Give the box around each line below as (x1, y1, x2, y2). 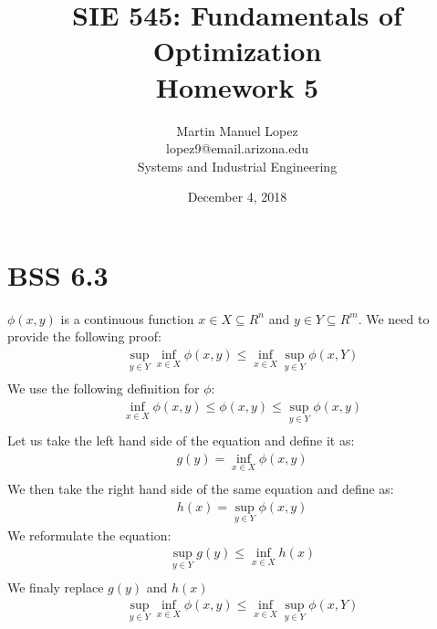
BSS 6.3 (7, 256, 109, 293)
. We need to (358, 309, 430, 328)
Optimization (152, 32, 322, 69)
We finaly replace (7, 577, 104, 596)
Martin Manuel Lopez (176, 121, 298, 140)
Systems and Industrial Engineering (137, 156, 338, 175)
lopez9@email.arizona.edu (165, 139, 308, 158)
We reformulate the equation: (7, 525, 172, 544)
